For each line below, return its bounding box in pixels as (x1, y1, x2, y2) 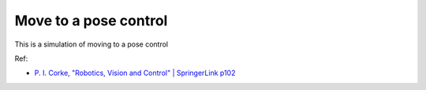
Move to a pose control (14, 12, 168, 29)
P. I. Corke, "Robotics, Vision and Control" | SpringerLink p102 (34, 68, 236, 78)
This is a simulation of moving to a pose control (14, 39, 169, 49)
